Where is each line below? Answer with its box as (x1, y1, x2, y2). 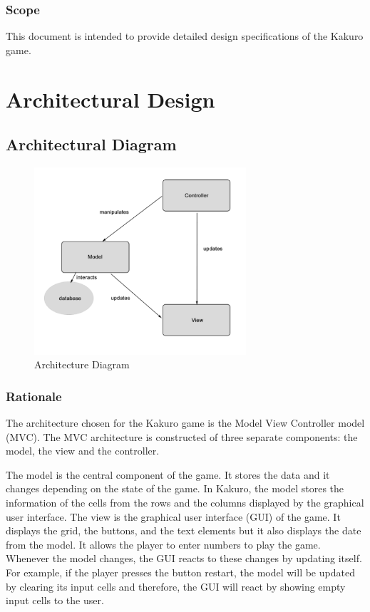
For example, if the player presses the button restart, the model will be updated (6, 564, 355, 579)
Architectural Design (6, 84, 215, 113)
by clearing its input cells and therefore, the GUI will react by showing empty (6, 579, 346, 593)
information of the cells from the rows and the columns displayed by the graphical (6, 495, 364, 510)
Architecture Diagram (34, 357, 130, 372)
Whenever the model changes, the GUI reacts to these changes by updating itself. (6, 551, 362, 566)
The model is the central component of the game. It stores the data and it (6, 467, 330, 482)
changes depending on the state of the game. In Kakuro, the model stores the (6, 481, 344, 496)
